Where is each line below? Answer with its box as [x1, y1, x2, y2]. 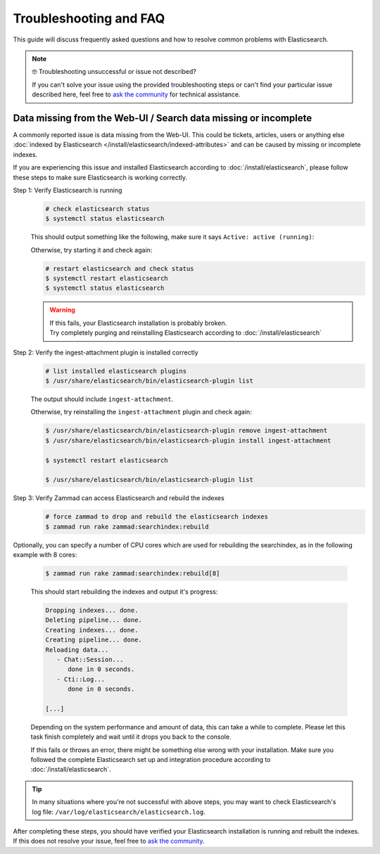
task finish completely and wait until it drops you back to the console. [30, 732, 232, 741]
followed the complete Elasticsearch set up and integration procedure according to [30, 756, 271, 764]
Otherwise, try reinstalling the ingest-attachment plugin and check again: [30, 408, 253, 416]
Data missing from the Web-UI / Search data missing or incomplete [13, 112, 312, 124]
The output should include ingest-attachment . [30, 395, 174, 403]
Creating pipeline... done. [45, 636, 142, 644]
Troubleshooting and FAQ [13, 11, 165, 26]
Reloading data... [45, 646, 109, 654]
